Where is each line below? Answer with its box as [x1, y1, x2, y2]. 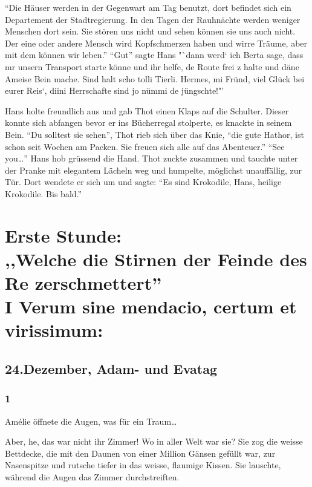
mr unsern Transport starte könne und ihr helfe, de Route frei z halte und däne [5, 60, 299, 73]
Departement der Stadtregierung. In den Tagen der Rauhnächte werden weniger [5, 13, 301, 25]
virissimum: [5, 318, 103, 342]
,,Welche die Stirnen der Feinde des [5, 246, 307, 271]
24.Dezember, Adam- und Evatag [5, 359, 217, 378]
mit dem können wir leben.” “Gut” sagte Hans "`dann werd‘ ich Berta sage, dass [5, 48, 304, 61]
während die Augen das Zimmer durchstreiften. [5, 471, 180, 483]
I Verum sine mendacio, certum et [5, 294, 297, 319]
